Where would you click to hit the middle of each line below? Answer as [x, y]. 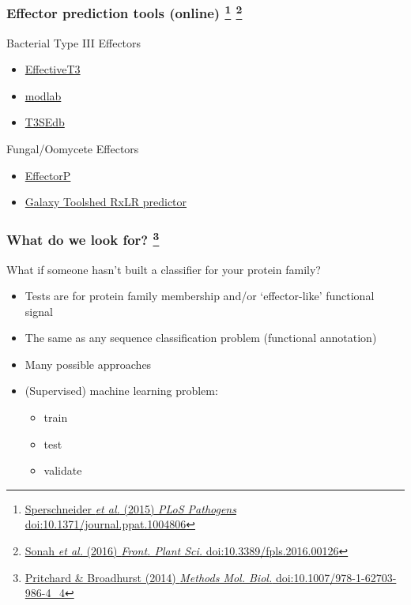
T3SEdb [45, 122]
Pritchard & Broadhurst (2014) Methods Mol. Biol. [149, 577]
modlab [43, 95]
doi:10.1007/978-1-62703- [336, 577]
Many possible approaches [88, 364]
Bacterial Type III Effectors [74, 42]
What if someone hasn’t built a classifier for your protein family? [164, 269]
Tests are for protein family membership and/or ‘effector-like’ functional [200, 296]
